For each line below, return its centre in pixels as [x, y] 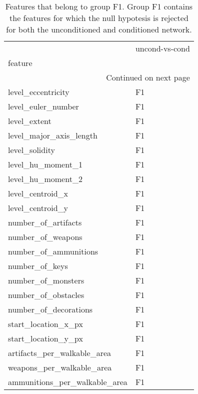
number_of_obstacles [46, 295]
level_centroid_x [38, 193]
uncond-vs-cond [162, 48]
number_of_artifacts [45, 222]
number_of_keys [38, 266]
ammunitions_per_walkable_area [68, 382]
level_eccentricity [39, 92]
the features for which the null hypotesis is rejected [99, 18]
